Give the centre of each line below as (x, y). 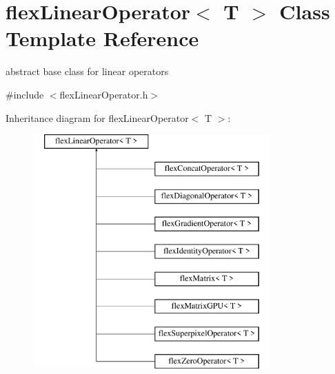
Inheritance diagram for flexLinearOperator (97, 117)
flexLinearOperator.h (104, 94)
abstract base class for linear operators (87, 71)
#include (25, 94)
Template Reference (102, 38)
